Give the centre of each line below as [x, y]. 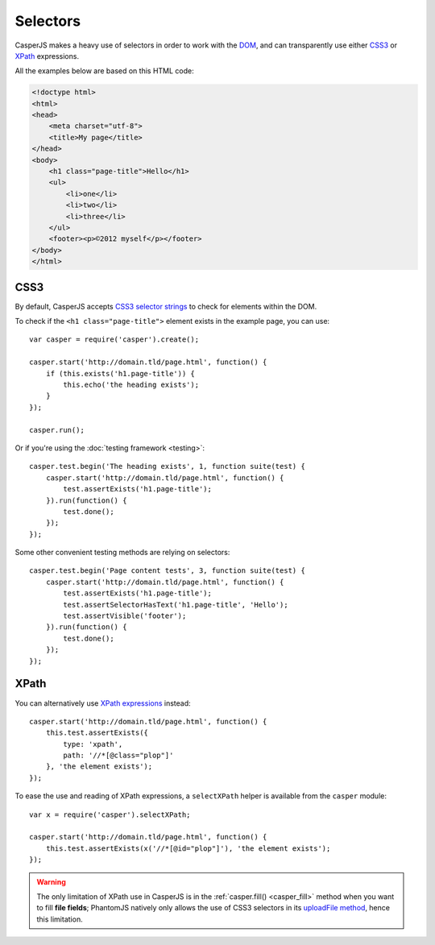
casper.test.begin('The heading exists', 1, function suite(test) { [167, 466]
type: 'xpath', [93, 744]
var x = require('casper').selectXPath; [110, 814]
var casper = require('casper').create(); [114, 340]
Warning [51, 881]
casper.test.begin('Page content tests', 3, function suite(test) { [167, 571]
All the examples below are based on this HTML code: [104, 71]
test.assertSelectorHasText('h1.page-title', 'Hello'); [176, 605]
